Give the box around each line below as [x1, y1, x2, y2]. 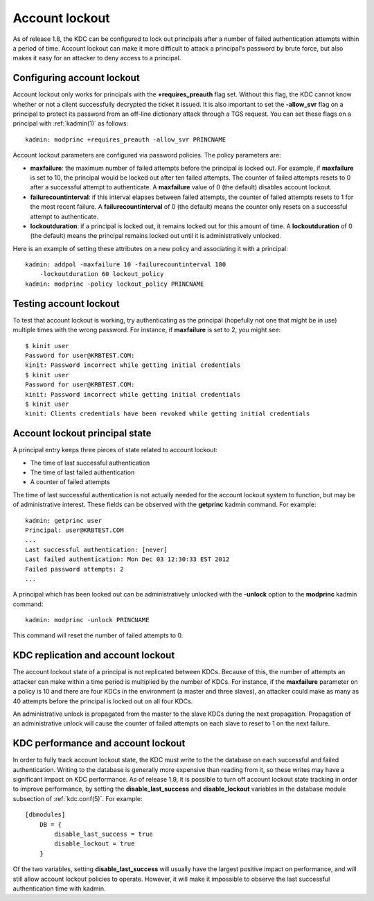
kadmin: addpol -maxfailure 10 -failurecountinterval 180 [25, 261, 226, 268]
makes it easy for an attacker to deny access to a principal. [12, 54, 181, 62]
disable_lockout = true [54, 840, 135, 848]
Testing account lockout [12, 298, 121, 309]
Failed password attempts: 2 [25, 565, 124, 573]
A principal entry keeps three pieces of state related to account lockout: [12, 446, 218, 454]
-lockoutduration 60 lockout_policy [39, 271, 164, 278]
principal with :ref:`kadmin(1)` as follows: [12, 119, 129, 128]
